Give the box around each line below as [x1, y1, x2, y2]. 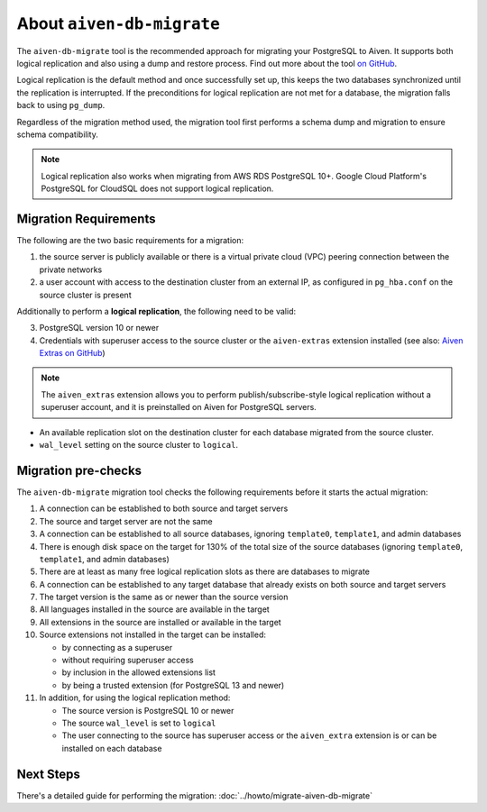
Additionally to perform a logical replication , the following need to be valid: [16, 306, 297, 316]
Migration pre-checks [16, 462, 142, 478]
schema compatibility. [16, 129, 98, 140]
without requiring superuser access [61, 654, 194, 666]
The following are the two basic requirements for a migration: [16, 234, 244, 245]
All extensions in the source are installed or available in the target [39, 616, 281, 627]
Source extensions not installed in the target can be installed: [39, 629, 266, 640]
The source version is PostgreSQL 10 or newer [61, 705, 234, 716]
